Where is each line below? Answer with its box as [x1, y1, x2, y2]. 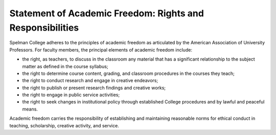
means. [22, 106, 38, 112]
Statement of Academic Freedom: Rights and [9, 8, 204, 19]
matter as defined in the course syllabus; [22, 63, 108, 69]
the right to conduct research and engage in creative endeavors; [22, 77, 158, 84]
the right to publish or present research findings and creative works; [22, 85, 166, 91]
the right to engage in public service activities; [22, 92, 120, 98]
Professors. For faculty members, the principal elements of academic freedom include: [9, 46, 193, 53]
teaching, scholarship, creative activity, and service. [9, 122, 120, 128]
